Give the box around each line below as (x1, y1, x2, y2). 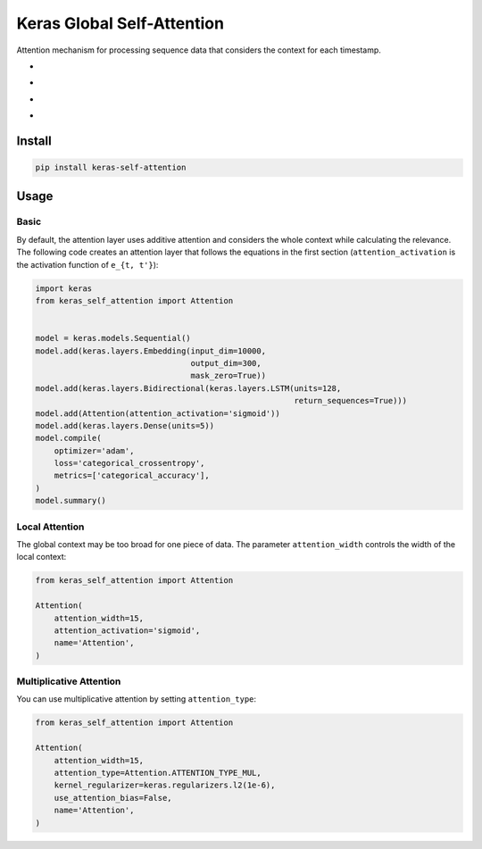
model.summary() (35, 495, 107, 506)
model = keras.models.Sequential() (35, 333, 191, 344)
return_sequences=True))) (294, 395, 408, 406)
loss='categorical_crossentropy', (54, 458, 205, 469)
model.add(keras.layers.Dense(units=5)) (35, 420, 214, 430)
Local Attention (16, 520, 85, 533)
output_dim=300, (190, 358, 262, 368)
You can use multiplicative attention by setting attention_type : (16, 694, 257, 704)
